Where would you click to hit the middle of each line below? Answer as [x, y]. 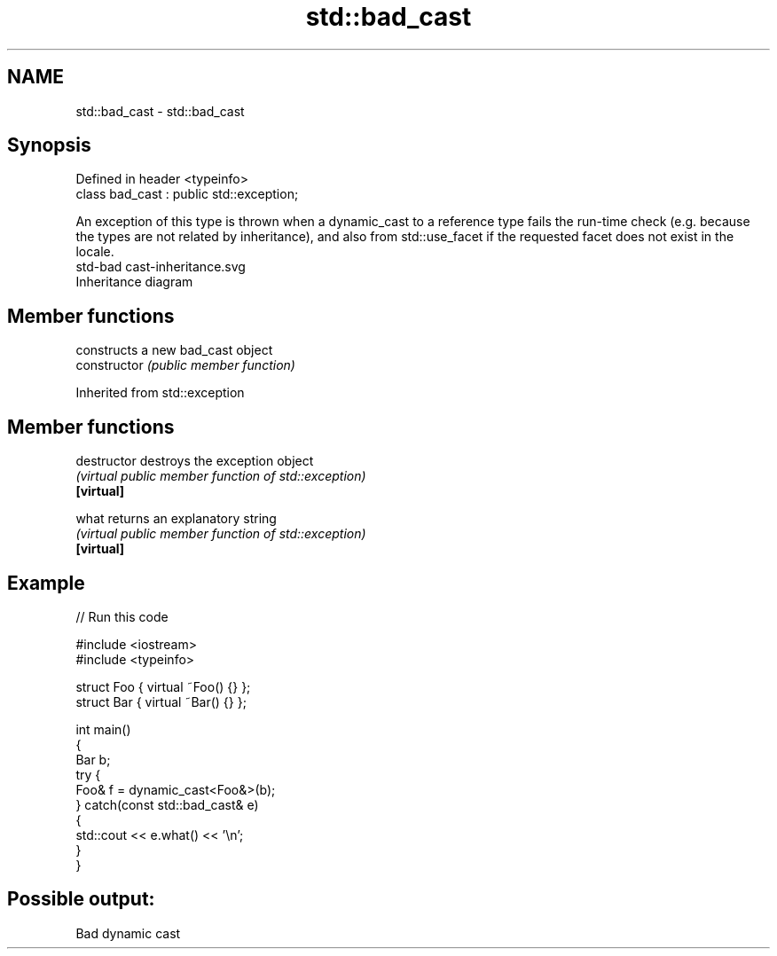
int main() [103, 729]
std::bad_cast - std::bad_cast [160, 111]
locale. [95, 252]
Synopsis [49, 145]
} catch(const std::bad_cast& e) [167, 804]
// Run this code [122, 616]
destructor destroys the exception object [195, 461]
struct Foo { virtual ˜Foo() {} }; [163, 686]
